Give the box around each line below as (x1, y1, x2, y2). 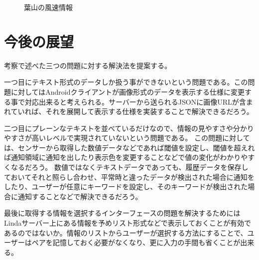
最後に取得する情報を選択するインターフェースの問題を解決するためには (4, 208, 241, 218)
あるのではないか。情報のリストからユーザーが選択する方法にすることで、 (4, 227, 248, 238)
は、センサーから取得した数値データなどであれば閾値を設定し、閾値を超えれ (4, 142, 255, 152)
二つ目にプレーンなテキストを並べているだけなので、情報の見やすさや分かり (4, 123, 254, 133)
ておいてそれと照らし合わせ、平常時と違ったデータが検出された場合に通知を (4, 171, 255, 182)
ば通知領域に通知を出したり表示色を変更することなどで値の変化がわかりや (4, 152, 248, 162)
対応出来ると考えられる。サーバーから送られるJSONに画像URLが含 (24, 96, 246, 107)
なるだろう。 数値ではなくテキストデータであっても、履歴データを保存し (10, 162, 249, 172)
